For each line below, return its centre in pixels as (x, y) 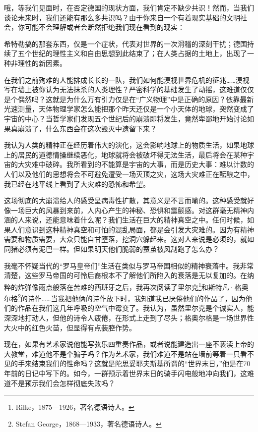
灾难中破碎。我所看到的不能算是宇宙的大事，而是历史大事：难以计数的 (139, 164)
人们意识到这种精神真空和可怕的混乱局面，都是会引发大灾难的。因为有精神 (132, 229)
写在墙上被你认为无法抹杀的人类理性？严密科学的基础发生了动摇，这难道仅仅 (129, 89)
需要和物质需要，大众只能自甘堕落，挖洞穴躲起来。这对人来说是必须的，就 (126, 239)
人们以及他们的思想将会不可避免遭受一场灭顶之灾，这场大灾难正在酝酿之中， (129, 174)
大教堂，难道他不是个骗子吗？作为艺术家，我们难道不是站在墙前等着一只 (122, 353)
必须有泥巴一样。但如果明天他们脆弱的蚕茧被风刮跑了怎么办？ (118, 249)
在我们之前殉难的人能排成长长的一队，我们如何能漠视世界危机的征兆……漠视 (127, 80)
